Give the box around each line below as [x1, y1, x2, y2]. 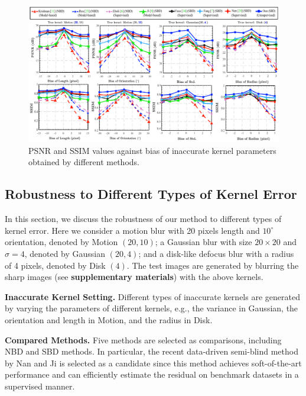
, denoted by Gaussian [24, 247, 106, 260]
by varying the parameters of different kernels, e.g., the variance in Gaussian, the [5, 302, 298, 314]
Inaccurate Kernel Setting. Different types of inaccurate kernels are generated [5, 290, 300, 302]
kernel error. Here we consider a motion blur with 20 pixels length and [5, 224, 260, 236]
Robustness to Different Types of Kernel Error [5, 185, 297, 203]
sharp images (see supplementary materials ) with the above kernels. [5, 271, 263, 283]
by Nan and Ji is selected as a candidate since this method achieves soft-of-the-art [5, 356, 302, 369]
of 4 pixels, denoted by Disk [5, 259, 106, 271]
